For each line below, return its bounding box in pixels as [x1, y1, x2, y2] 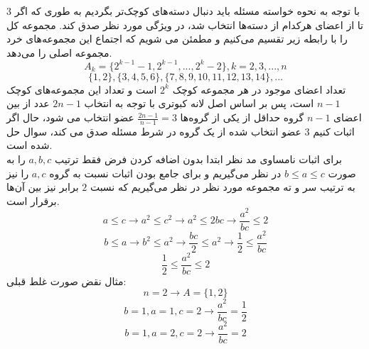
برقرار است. [6, 193, 60, 208]
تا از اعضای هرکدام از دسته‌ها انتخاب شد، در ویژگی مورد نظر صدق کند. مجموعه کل [6, 17, 363, 32]
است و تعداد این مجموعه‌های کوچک [6, 82, 157, 96]
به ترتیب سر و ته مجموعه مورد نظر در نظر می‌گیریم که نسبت [90, 179, 355, 194]
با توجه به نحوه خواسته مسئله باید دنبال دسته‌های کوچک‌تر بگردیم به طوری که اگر [14, 4, 360, 18]
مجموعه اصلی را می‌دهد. [6, 45, 112, 60]
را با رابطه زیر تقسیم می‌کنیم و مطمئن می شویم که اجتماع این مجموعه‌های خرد [6, 31, 348, 46]
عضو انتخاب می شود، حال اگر [6, 110, 134, 125]
